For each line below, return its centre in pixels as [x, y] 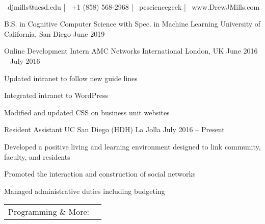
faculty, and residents [37, 156]
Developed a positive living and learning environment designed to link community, [132, 146]
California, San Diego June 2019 [55, 33]
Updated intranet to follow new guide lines [71, 78]
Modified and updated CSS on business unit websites [87, 112]
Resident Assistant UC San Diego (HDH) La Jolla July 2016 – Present [114, 129]
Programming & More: [49, 212]
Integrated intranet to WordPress [56, 95]
